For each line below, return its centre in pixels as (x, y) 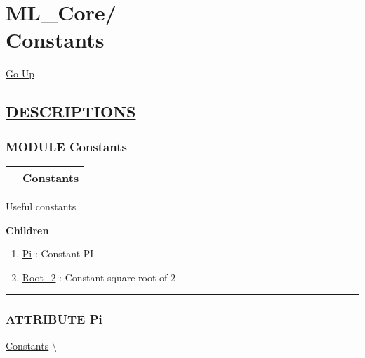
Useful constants (41, 206)
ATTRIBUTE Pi (54, 319)
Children (27, 230)
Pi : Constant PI (58, 254)
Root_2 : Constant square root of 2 (99, 277)
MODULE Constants (66, 146)
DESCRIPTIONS (71, 111)
